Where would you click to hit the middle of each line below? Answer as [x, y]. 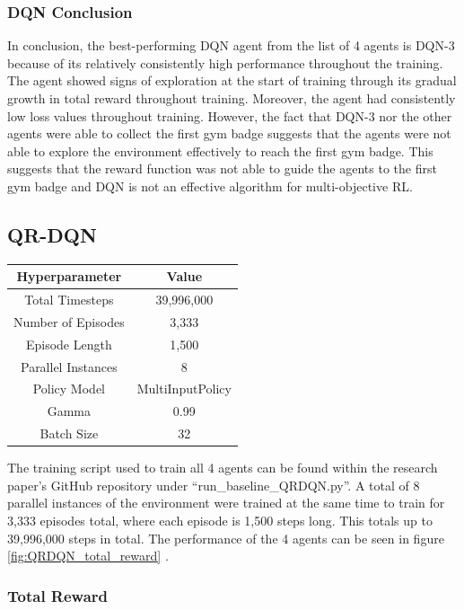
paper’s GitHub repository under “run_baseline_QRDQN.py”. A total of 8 [214, 485]
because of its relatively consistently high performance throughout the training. [225, 62]
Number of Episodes [69, 321]
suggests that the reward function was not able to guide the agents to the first [222, 168]
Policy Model [69, 389]
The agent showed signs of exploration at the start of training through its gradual [232, 80]
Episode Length [69, 344]
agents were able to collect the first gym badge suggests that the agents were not [229, 133]
